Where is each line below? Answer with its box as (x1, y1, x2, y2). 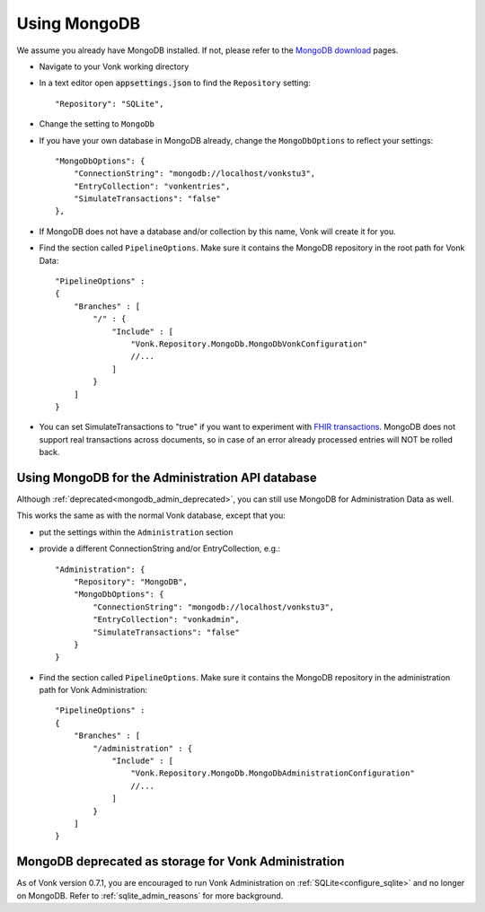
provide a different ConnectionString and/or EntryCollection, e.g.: (39, 543, 281, 554)
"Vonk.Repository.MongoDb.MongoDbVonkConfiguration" (130, 338, 368, 349)
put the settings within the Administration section (39, 526, 234, 538)
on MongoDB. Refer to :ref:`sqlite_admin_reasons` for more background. (16, 890, 284, 901)
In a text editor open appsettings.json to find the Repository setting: (39, 77, 312, 89)
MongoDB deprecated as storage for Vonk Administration (16, 854, 345, 870)
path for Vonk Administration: (39, 685, 148, 696)
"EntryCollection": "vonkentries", (73, 180, 231, 191)
